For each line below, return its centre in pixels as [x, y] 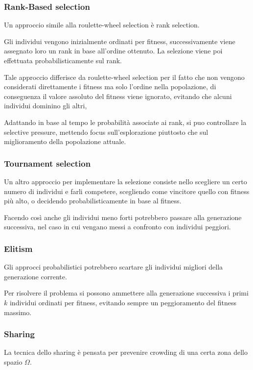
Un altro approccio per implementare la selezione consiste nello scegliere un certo [126, 181]
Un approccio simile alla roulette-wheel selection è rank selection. [102, 25]
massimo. [18, 312]
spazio [13, 361]
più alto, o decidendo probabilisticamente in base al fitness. [93, 201]
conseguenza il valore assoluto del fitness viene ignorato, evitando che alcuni [118, 96]
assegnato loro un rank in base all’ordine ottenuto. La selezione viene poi [113, 51]
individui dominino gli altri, [46, 106]
